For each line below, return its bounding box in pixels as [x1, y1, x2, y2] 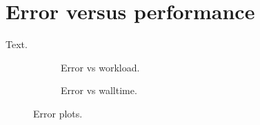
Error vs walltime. [61, 83, 137, 98]
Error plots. [33, 106, 83, 120]
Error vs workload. [61, 60, 140, 74]
